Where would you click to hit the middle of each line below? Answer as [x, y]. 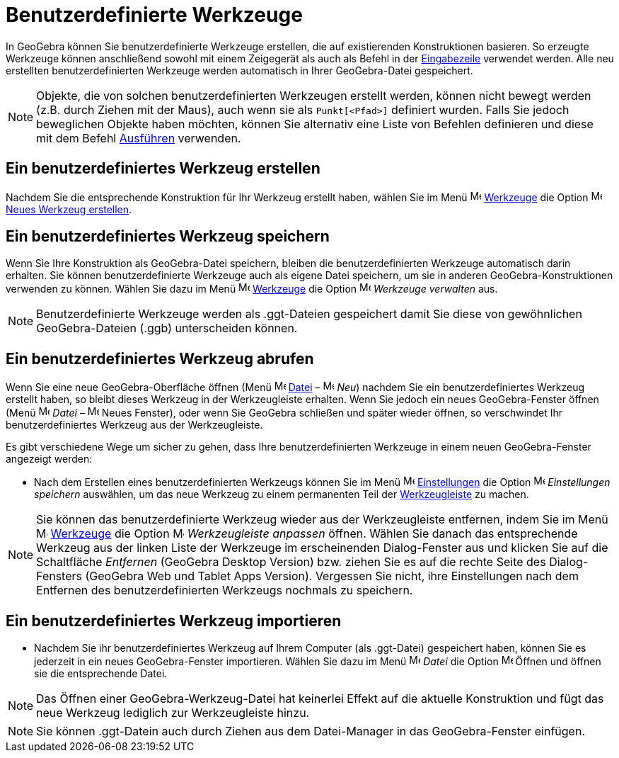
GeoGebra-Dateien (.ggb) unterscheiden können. [167, 328]
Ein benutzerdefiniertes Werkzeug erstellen [163, 169]
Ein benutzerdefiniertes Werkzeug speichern [168, 237]
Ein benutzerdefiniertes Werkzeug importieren [174, 621]
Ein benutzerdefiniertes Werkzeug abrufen [160, 358]
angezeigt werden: [49, 459]
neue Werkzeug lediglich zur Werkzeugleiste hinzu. [173, 713]
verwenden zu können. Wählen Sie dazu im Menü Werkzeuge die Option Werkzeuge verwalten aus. [252, 289]
